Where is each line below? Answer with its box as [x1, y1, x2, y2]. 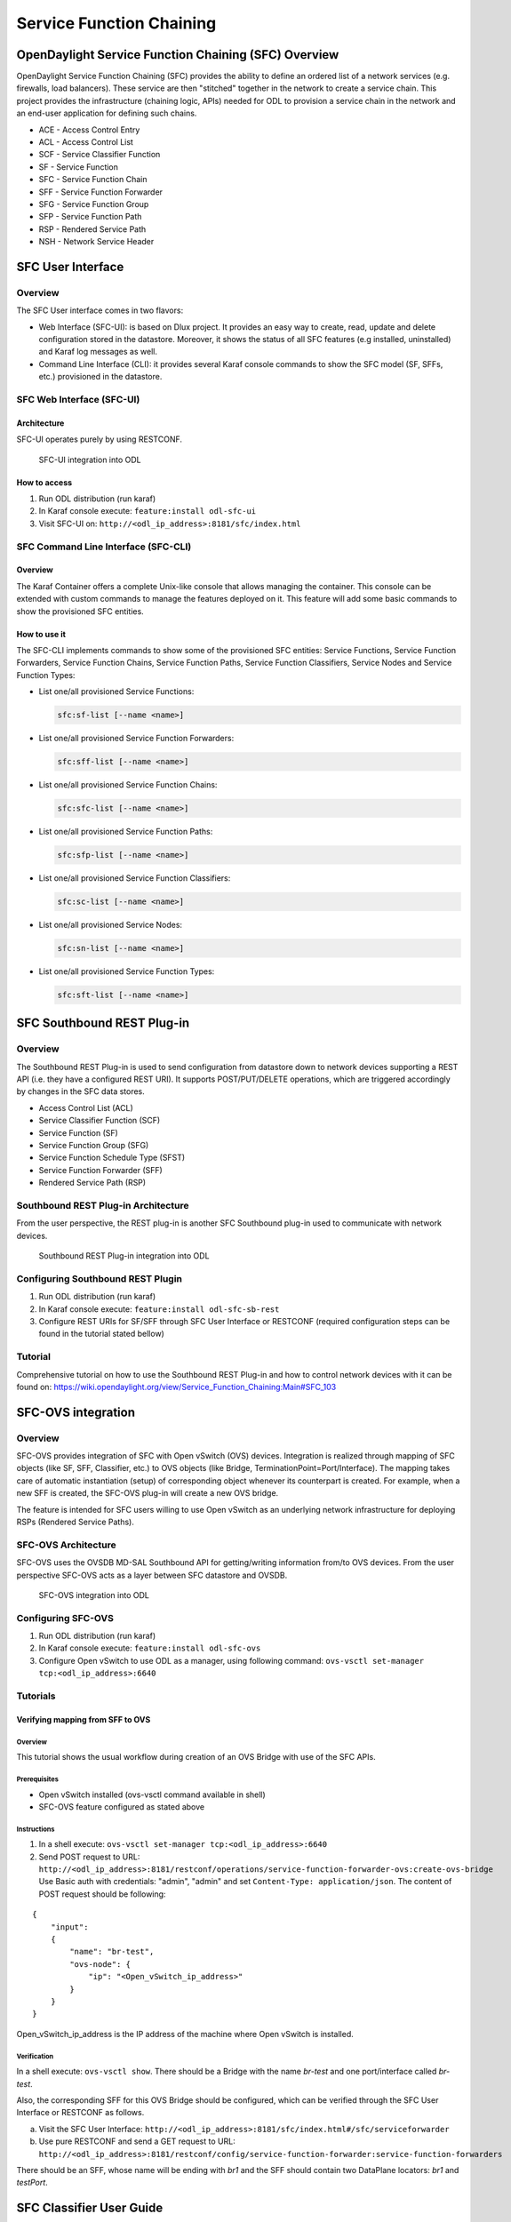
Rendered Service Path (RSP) [38, 1178, 147, 1188]
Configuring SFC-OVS [16, 1611, 115, 1624]
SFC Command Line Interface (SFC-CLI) [16, 540, 192, 553]
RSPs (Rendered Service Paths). [16, 1516, 135, 1527]
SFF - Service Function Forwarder [38, 187, 164, 197]
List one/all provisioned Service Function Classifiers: [38, 872, 231, 883]
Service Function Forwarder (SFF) [38, 1164, 164, 1175]
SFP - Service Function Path [38, 212, 142, 222]
